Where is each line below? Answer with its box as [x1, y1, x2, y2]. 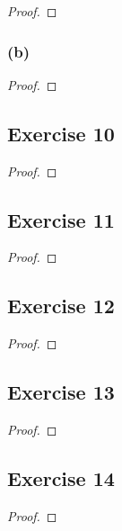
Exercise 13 [7, 378, 115, 406]
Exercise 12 [7, 292, 115, 319]
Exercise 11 [7, 205, 115, 233]
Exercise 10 [7, 119, 115, 147]
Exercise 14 [7, 463, 115, 491]
